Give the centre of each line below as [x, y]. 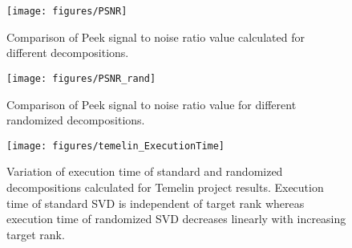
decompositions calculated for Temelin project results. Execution [165, 187]
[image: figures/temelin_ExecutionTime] [116, 146]
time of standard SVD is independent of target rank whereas [156, 203]
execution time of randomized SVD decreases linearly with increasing [176, 219]
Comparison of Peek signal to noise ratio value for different [152, 104]
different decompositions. [68, 53]
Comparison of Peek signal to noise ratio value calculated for [156, 37]
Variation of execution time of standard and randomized [145, 171]
